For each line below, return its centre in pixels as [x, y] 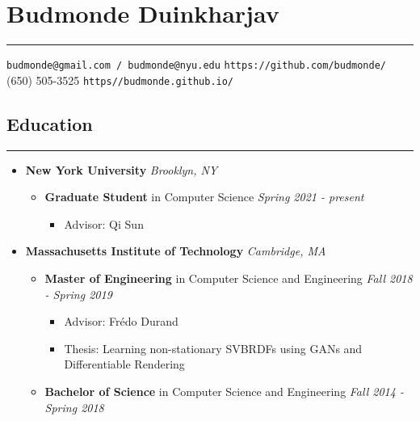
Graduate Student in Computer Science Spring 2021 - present [204, 197]
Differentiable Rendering [124, 364]
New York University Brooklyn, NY [122, 169]
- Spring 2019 [78, 294]
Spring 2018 [74, 407]
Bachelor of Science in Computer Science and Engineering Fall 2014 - [224, 391]
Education [50, 123]
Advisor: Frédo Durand [121, 321]
